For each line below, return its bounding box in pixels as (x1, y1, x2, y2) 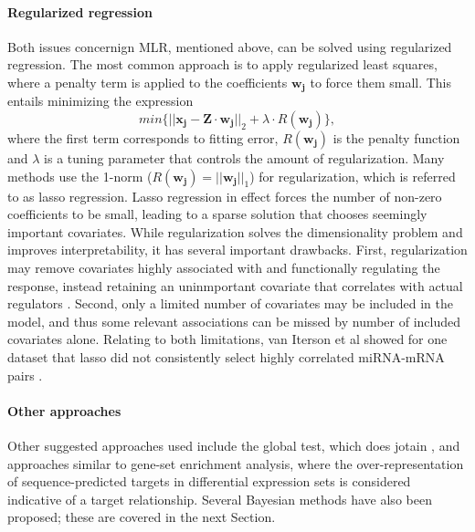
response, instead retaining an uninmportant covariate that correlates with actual (7, 276, 463, 295)
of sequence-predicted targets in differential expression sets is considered (7, 472, 411, 491)
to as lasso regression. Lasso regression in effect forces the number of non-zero (7, 186, 442, 205)
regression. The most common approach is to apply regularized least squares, (7, 55, 438, 74)
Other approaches (7, 401, 121, 420)
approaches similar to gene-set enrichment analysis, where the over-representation (7, 454, 464, 473)
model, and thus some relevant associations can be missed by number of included (7, 311, 461, 330)
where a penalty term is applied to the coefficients (7, 72, 288, 91)
